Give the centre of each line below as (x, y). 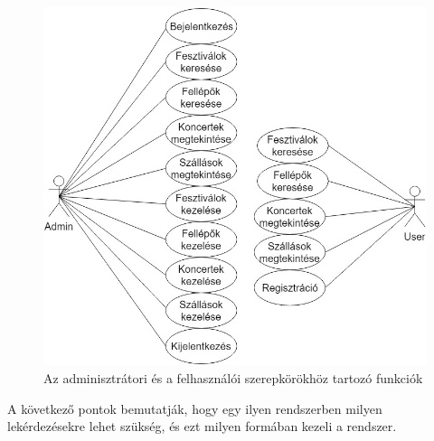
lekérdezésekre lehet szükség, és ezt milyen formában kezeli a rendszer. (202, 426)
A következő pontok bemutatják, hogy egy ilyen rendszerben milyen (195, 408)
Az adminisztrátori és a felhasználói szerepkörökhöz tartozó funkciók (233, 378)
